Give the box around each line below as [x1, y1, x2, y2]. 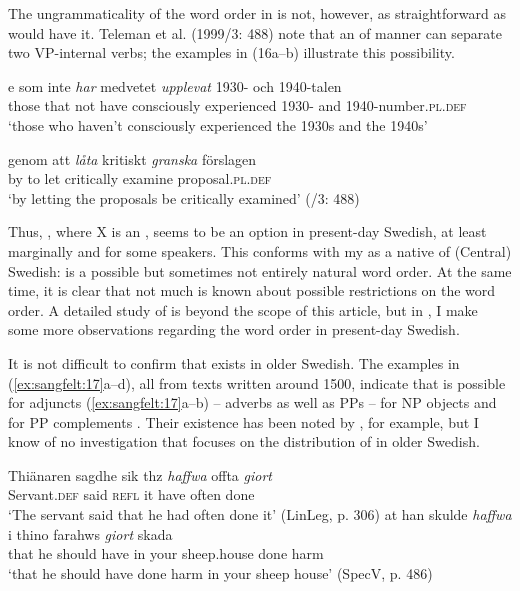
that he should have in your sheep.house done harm [8, 543, 324, 564]
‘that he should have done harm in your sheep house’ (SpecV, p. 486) [8, 562, 433, 583]
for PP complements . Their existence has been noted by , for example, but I [8, 411, 479, 432]
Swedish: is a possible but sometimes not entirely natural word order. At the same [8, 260, 512, 281]
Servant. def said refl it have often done [8, 484, 255, 505]
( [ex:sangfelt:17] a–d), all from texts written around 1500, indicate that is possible [8, 372, 506, 393]
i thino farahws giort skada [8, 523, 173, 544]
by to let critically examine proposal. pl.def [8, 168, 272, 189]
